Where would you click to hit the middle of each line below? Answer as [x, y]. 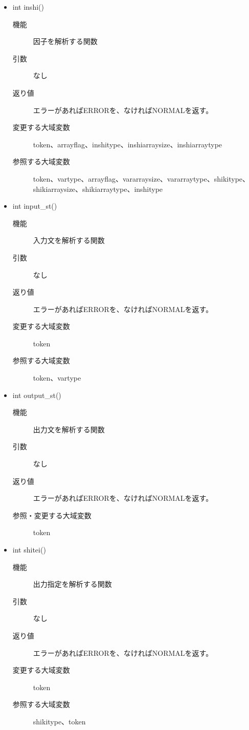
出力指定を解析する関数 [72, 584]
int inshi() [28, 7]
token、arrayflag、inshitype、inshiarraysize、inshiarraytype [128, 144]
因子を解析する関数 [65, 41]
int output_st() [37, 395]
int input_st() [35, 206]
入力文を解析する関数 [69, 240]
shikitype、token [59, 721]
